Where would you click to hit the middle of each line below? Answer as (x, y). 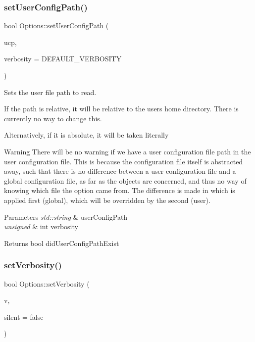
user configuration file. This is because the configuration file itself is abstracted (124, 161)
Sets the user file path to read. (50, 92)
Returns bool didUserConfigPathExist (62, 243)
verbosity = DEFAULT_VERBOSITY (63, 59)
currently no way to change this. (53, 118)
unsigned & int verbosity (41, 226)
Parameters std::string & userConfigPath (66, 217)
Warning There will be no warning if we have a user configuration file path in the (127, 151)
